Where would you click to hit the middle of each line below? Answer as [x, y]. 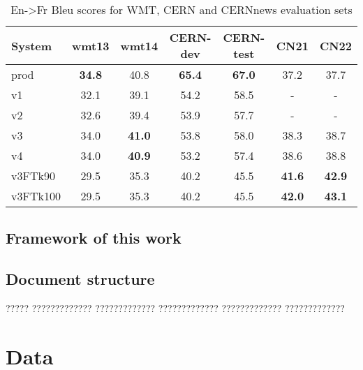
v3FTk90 [33, 176]
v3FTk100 [36, 196]
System [32, 45]
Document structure [80, 279]
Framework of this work [94, 238]
